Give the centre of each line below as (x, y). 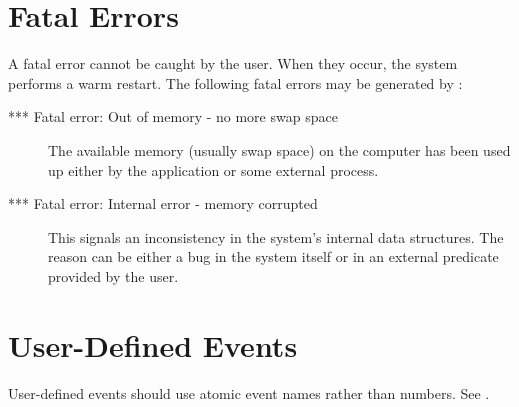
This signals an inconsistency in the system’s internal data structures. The (276, 236)
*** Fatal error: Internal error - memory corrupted (163, 203)
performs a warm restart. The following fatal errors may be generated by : (235, 82)
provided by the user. (113, 275)
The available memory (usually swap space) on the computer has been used (279, 149)
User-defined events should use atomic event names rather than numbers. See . (249, 392)
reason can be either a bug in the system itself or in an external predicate (273, 256)
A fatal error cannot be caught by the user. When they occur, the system (233, 63)
